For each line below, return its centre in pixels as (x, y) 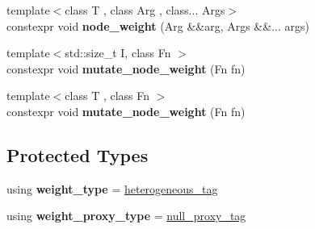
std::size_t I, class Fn (118, 53)
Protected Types (78, 154)
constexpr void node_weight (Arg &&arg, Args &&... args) (158, 25)
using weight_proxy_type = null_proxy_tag (126, 216)
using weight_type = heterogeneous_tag (112, 188)
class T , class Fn (107, 96)
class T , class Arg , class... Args (145, 10)
